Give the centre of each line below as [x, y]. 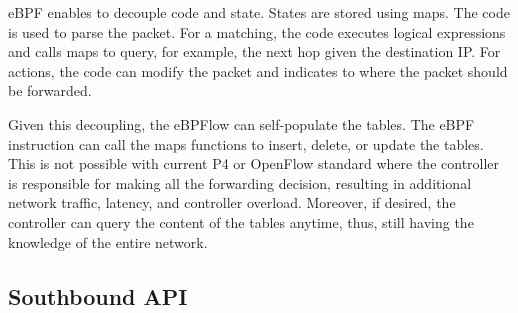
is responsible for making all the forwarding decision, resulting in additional [240, 182]
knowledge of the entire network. [108, 241]
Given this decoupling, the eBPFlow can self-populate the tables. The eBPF [241, 123]
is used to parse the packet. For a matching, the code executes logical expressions [257, 31]
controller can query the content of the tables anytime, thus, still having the [241, 221]
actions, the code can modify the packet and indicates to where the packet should [258, 70]
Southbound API [98, 295]
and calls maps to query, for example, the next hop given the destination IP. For [254, 51]
